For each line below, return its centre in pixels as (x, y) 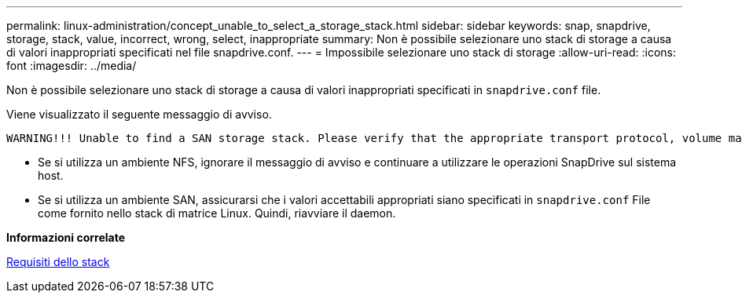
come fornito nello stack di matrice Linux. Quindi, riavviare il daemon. (217, 213)
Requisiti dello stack (58, 262)
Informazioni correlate (66, 237)
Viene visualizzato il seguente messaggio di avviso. (139, 114)
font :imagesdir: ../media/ (72, 66)
